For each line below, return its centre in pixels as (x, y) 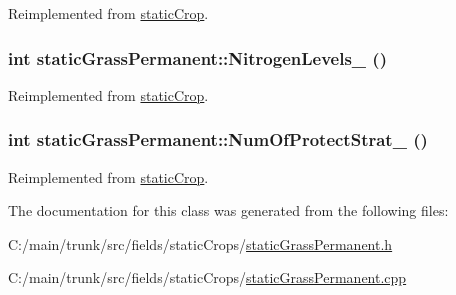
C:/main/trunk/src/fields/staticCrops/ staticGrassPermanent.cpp (207, 277)
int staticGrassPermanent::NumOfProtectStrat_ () (218, 139)
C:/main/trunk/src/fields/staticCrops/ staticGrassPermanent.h (200, 243)
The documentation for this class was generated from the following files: (228, 210)
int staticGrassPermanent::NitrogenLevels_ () (197, 57)
